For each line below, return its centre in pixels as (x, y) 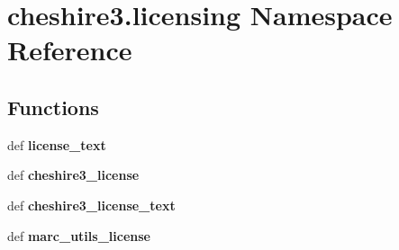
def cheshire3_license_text (91, 205)
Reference (70, 50)
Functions (53, 107)
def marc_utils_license (79, 235)
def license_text (57, 144)
